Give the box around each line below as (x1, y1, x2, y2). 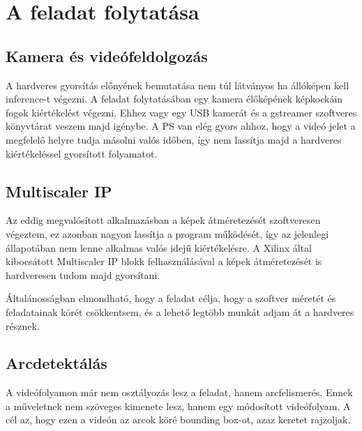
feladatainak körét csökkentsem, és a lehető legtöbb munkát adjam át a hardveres (6, 304, 354, 319)
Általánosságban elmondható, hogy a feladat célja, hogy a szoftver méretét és (6, 291, 336, 305)
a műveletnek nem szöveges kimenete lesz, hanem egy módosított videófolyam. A (6, 398, 351, 413)
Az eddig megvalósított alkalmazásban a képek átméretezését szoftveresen (6, 213, 321, 227)
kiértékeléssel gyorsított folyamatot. (6, 146, 158, 160)
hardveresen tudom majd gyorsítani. (6, 267, 160, 282)
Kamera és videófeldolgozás (6, 45, 208, 66)
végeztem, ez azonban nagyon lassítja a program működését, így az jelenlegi (6, 226, 329, 241)
